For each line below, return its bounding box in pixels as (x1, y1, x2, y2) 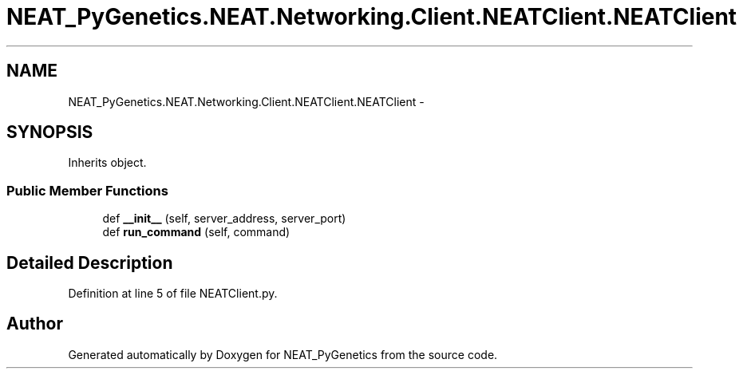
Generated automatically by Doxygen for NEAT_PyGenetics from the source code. (68, 347, 498, 361)
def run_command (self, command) (102, 225, 290, 239)
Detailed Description (6, 252, 173, 273)
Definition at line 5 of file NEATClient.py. (68, 286, 278, 301)
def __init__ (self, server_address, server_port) (102, 211, 346, 226)
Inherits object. (68, 156, 147, 170)
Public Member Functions (6, 182, 168, 199)
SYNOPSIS (6, 122, 93, 143)
